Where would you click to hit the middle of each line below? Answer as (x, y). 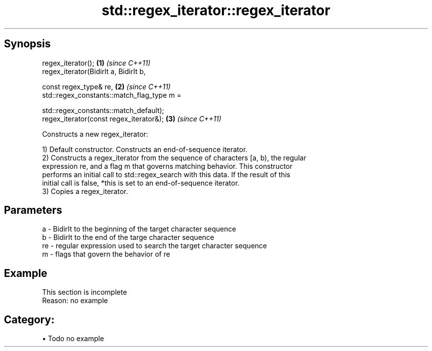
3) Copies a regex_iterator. (85, 191)
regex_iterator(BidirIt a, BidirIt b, (94, 71)
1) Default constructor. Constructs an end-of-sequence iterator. (145, 149)
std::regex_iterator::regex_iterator (216, 10)
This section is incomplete (85, 292)
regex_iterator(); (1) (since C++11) (96, 63)
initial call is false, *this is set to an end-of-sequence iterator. (141, 183)
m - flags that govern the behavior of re (106, 254)
